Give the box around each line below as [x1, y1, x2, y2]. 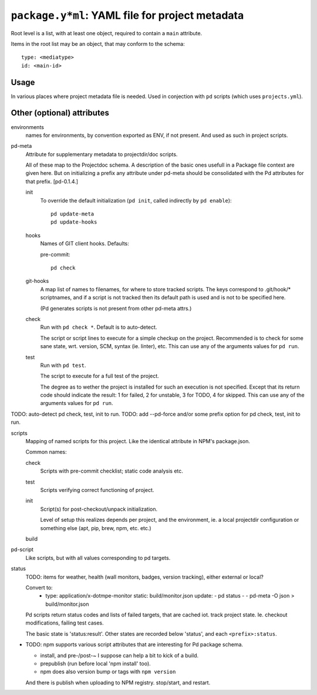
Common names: [25, 448, 67, 456]
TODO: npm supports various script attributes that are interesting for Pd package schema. [25, 641, 244, 648]
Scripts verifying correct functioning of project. [40, 486, 154, 493]
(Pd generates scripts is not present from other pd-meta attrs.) [40, 305, 192, 312]
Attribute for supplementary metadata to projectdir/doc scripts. [25, 150, 178, 158]
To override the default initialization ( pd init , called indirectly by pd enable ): [40, 197, 232, 204]
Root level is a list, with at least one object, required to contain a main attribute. [11, 29, 203, 36]
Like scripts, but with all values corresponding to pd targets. [25, 554, 171, 561]
